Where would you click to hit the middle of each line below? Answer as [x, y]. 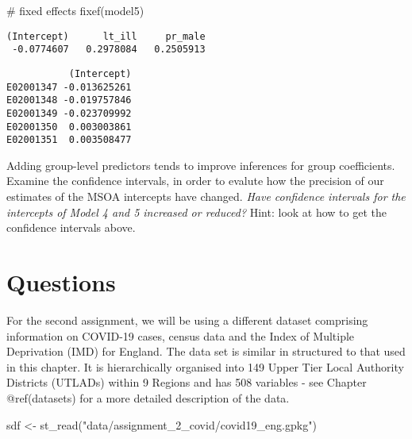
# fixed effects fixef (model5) [75, 10]
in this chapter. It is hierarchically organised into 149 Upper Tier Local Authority [205, 366]
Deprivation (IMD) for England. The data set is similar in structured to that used [206, 351]
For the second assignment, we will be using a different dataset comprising [187, 320]
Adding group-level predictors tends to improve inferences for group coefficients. [201, 165]
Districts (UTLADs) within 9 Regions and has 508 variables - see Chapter [187, 382]
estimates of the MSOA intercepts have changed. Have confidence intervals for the [206, 196]
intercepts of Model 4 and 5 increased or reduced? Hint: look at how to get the [196, 212]
